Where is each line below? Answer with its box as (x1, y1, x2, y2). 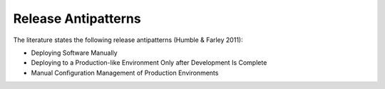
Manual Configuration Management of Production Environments (31, 68, 219, 77)
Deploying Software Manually (31, 48, 118, 57)
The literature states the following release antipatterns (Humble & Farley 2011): (13, 36, 243, 44)
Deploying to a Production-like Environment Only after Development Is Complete (31, 58, 267, 67)
